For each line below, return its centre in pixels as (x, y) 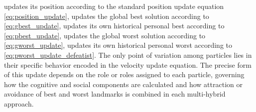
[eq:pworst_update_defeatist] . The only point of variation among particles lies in (128, 55)
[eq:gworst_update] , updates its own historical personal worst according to (118, 45)
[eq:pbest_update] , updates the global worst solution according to (105, 35)
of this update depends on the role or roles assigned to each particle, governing (124, 74)
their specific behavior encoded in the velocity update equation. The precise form (128, 64)
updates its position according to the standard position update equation (114, 6)
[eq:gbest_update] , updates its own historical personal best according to (114, 26)
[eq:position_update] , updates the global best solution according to (107, 16)
